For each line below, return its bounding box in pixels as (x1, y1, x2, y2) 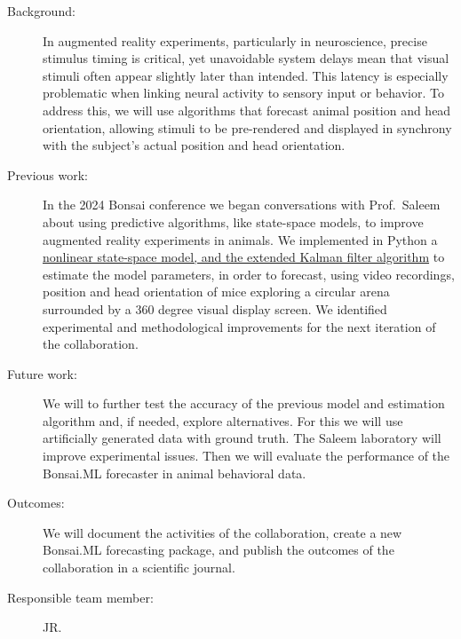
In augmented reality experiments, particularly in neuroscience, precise (43, 31, 427, 50)
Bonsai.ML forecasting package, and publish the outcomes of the (43, 540, 394, 559)
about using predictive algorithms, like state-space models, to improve (43, 212, 424, 231)
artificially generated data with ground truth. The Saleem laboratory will (43, 429, 441, 447)
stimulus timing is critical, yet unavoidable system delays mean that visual (43, 49, 449, 67)
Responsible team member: (7, 588, 154, 606)
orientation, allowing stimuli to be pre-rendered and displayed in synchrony (43, 118, 452, 137)
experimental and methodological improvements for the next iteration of (43, 317, 436, 335)
